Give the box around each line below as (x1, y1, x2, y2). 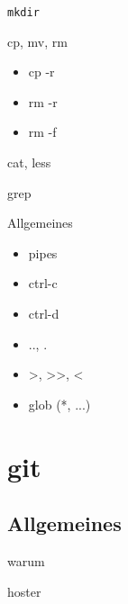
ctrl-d (28, 304, 59, 322)
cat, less (7, 153, 51, 172)
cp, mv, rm (7, 32, 68, 50)
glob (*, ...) (28, 394, 91, 413)
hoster (7, 581, 41, 600)
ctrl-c (28, 274, 58, 293)
